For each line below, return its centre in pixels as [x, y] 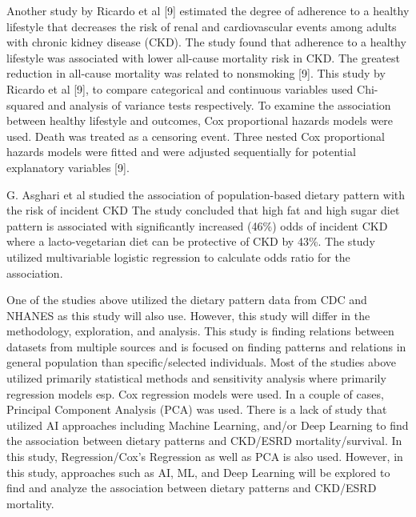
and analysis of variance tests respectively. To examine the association [219, 104]
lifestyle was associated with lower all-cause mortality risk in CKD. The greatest [203, 57]
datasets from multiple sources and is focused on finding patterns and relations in [206, 346]
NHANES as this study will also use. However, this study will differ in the [188, 315]
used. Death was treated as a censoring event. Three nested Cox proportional [196, 136]
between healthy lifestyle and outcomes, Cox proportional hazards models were [200, 120]
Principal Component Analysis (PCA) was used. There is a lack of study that [197, 409]
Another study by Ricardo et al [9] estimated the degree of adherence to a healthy [208, 10]
